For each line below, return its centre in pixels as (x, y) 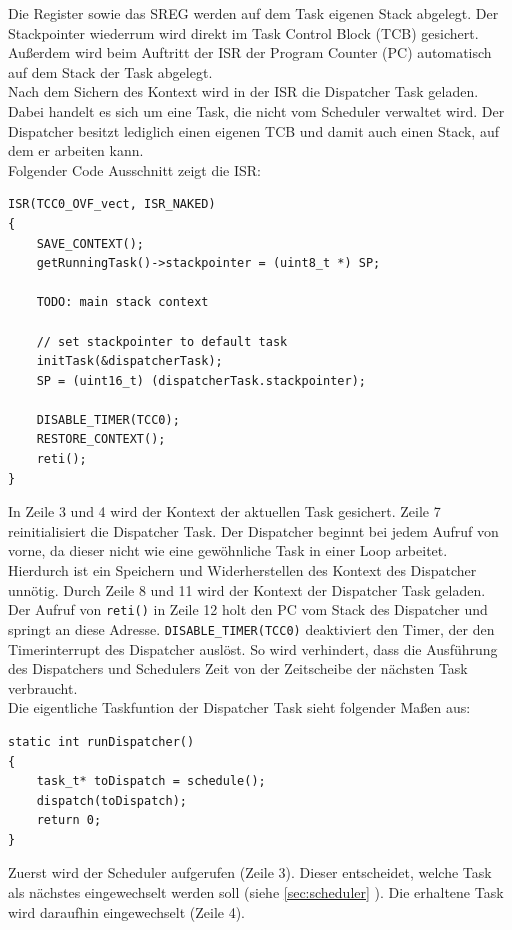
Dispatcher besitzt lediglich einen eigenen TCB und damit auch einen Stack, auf (253, 130)
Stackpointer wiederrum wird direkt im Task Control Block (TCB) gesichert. (243, 32)
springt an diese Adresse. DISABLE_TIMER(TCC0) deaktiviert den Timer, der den (251, 628)
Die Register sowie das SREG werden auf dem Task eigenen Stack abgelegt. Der (253, 13)
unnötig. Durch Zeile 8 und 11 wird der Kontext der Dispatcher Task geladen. (247, 589)
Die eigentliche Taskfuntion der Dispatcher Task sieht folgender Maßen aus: (239, 707)
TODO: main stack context (122, 302)
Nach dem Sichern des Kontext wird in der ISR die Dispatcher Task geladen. (243, 91)
